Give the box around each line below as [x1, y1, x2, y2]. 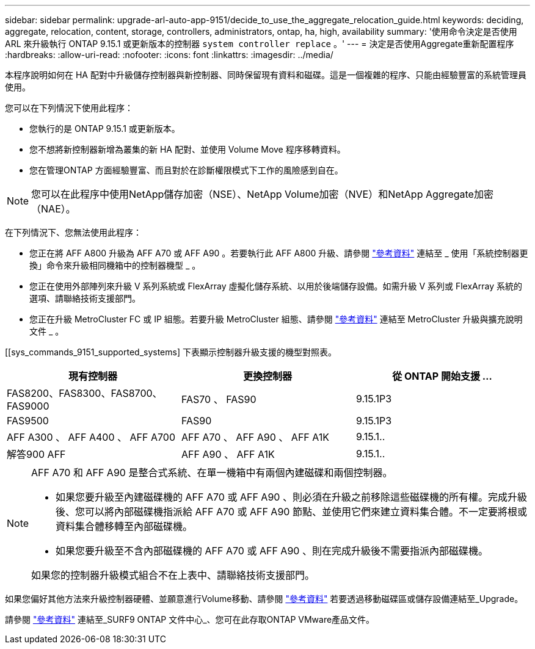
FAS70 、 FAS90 [181, 393, 257, 405]
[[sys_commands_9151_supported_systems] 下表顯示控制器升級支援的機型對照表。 [5, 347, 337, 357]
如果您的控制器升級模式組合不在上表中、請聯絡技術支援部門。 [31, 569, 315, 581]
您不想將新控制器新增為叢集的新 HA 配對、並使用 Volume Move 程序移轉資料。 [29, 144, 346, 154]
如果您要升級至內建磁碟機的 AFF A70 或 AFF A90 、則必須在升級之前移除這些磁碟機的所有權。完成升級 [56, 491, 527, 503]
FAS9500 [7, 415, 49, 427]
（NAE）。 [31, 203, 76, 215]
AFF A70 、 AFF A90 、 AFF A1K [181, 431, 330, 443]
